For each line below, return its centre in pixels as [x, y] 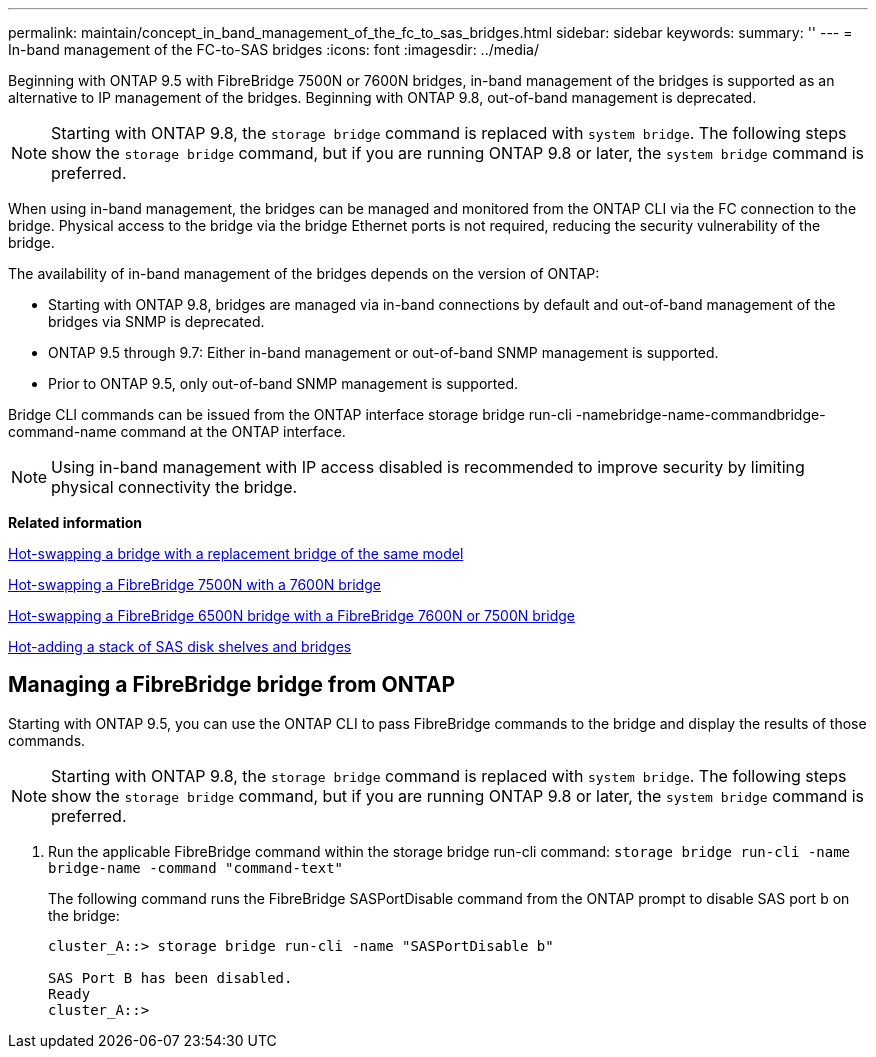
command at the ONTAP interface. [233, 431]
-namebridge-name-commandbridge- [700, 414]
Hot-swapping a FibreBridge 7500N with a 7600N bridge [194, 584]
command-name [62, 431]
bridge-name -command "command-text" [196, 867]
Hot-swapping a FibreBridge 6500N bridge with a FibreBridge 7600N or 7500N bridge [291, 615]
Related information [75, 522]
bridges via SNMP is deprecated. [156, 321]
